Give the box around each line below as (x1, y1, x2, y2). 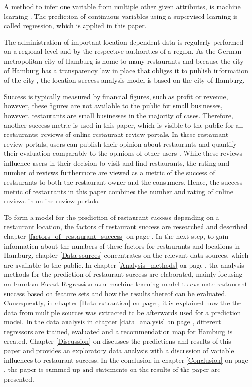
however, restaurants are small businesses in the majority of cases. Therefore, (4, 110, 233, 120)
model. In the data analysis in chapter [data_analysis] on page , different (4, 317, 221, 327)
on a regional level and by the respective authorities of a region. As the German (4, 46, 242, 56)
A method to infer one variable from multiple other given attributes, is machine (4, 1, 241, 11)
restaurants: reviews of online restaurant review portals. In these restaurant (4, 129, 229, 139)
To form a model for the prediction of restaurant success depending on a (4, 212, 219, 222)
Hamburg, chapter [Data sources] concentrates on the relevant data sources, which (4, 250, 249, 260)
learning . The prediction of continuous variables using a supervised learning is (4, 11, 238, 21)
